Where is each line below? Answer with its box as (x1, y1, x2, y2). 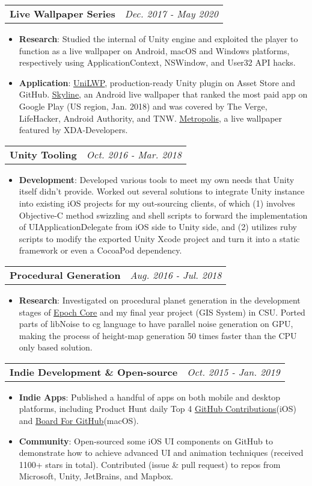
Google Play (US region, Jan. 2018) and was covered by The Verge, (19, 99, 268, 112)
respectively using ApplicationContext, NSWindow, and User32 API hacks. (19, 56, 296, 69)
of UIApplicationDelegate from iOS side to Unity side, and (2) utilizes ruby (19, 220, 297, 233)
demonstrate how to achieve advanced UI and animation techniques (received (19, 446, 304, 459)
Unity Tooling (10, 147, 77, 161)
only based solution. (19, 341, 93, 354)
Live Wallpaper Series (10, 7, 115, 20)
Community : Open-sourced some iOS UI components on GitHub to (19, 434, 274, 447)
